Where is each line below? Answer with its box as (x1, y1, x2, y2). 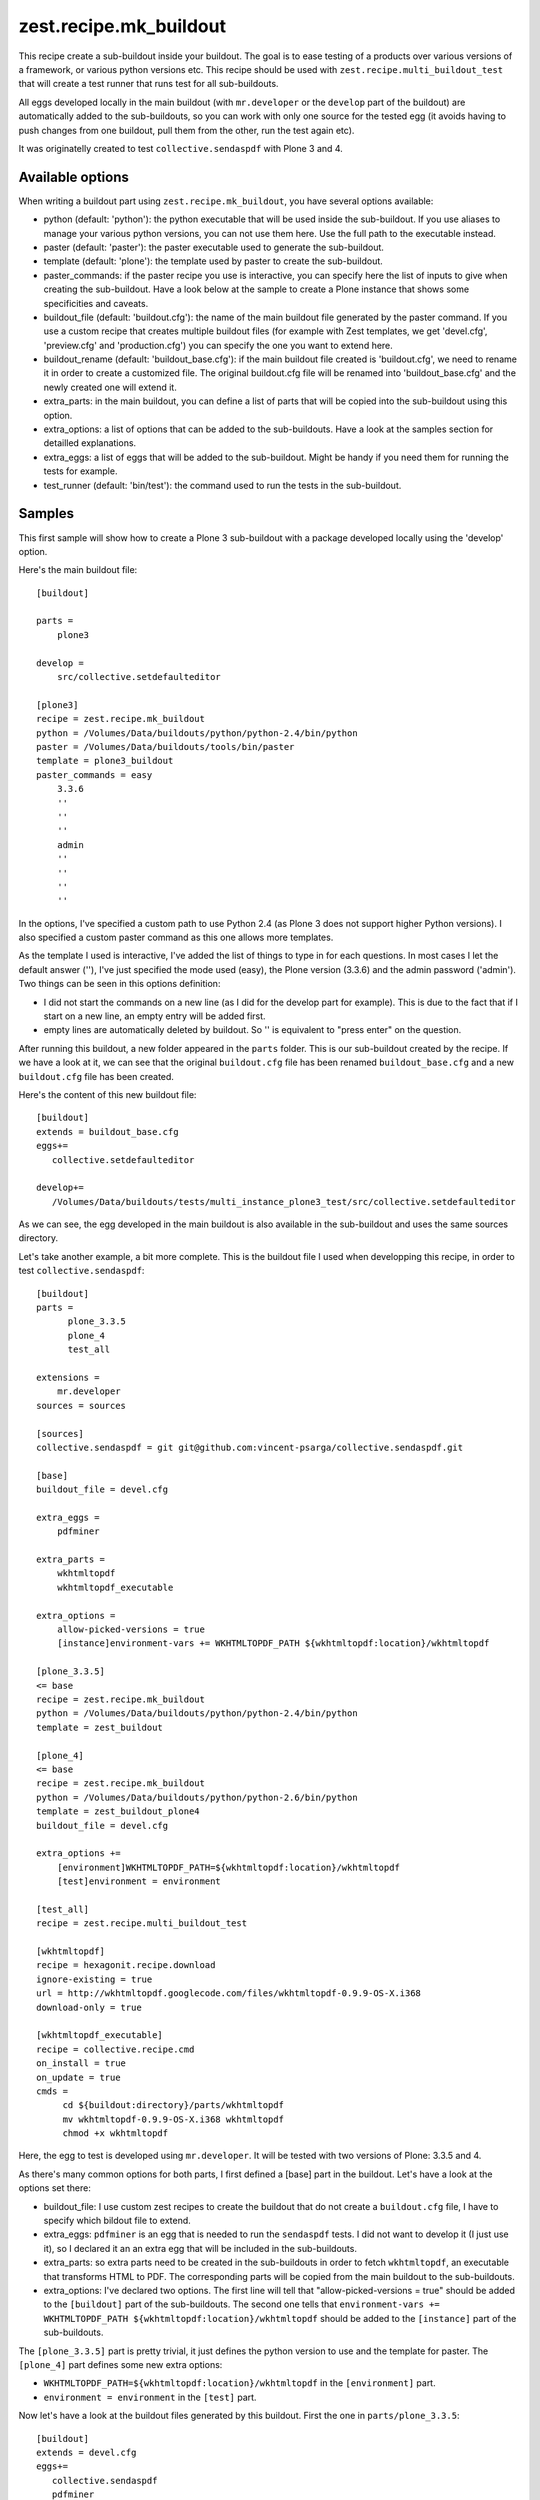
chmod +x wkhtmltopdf (62, 2128, 169, 2139)
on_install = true (36, 2058, 127, 2069)
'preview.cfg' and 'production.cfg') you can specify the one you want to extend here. (43, 339, 394, 351)
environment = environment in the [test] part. (43, 2391, 257, 2403)
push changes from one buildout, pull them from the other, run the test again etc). (18, 124, 355, 136)
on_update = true (36, 2071, 121, 2083)
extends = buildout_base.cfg (36, 1126, 179, 1137)
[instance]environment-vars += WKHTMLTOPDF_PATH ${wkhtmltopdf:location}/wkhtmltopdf (56, 1638, 490, 1649)
